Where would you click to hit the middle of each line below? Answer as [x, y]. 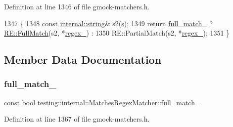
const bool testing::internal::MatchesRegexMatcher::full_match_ [102, 102]
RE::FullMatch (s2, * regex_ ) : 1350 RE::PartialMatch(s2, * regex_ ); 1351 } [117, 33]
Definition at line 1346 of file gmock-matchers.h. [77, 6]
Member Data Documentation [83, 60]
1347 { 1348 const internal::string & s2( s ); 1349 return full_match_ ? [109, 23]
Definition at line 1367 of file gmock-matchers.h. [77, 119]
